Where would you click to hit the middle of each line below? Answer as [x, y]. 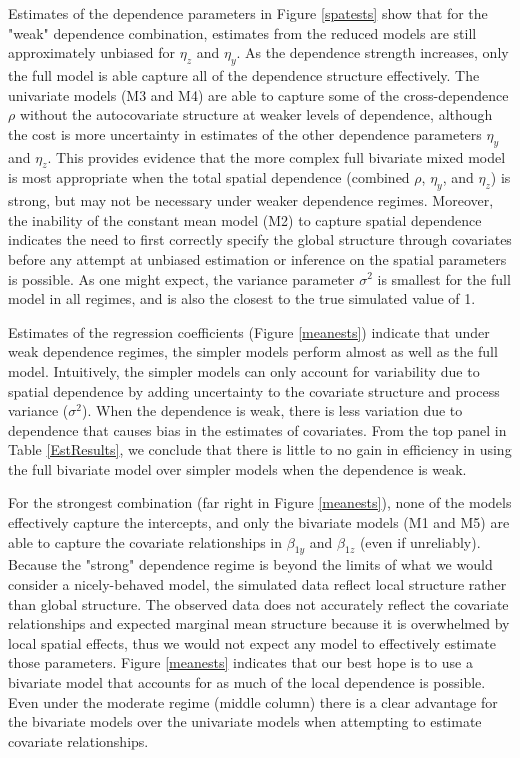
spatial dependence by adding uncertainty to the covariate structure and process [254, 390]
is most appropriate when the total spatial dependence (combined [209, 177]
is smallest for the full [444, 278]
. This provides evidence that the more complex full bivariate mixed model [276, 156]
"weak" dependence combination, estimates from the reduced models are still [242, 32]
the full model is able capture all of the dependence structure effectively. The [244, 74]
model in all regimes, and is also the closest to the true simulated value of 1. [242, 298]
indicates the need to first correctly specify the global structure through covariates [260, 239]
